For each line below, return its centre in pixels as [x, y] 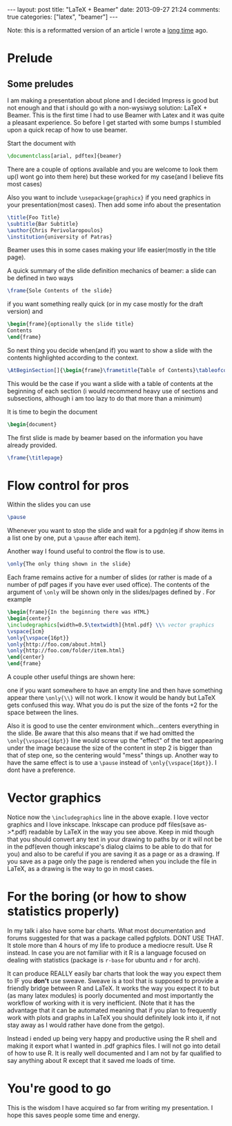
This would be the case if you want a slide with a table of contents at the [110, 383]
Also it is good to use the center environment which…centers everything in [113, 726]
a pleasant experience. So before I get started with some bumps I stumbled [114, 122]
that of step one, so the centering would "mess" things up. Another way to [113, 755]
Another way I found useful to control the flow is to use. [86, 552]
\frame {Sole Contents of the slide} [60, 291]
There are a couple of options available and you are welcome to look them [113, 169]
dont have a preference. [41, 770]
